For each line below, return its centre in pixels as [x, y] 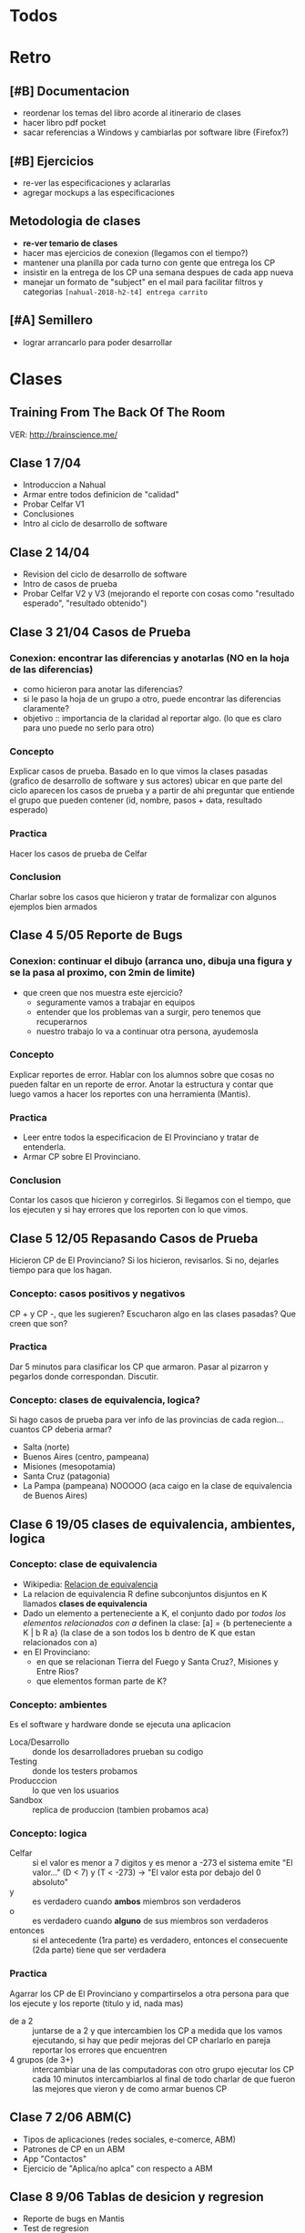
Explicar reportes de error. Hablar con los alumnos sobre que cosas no [142, 1074]
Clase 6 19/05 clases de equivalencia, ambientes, [152, 1524]
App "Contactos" [55, 2158]
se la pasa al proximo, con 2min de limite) [102, 973]
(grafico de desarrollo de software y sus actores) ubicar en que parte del [146, 781]
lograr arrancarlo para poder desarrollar [97, 342]
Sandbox [26, 1800]
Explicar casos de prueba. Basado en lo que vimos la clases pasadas [139, 772]
